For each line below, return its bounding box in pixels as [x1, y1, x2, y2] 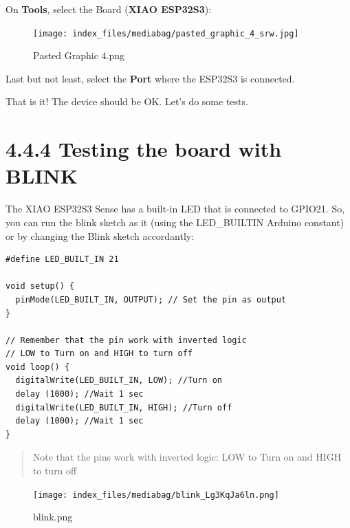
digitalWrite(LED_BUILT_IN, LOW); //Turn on [15, 375, 222, 386]
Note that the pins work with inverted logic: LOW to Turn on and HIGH [32, 450, 342, 464]
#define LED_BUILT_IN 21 [6, 254, 119, 265]
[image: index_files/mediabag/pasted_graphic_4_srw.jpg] [33, 28, 299, 38]
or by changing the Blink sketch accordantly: [6, 228, 195, 243]
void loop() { [6, 362, 70, 372]
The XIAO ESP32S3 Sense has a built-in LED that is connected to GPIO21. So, [6, 201, 345, 216]
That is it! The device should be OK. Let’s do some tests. [6, 94, 248, 109]
